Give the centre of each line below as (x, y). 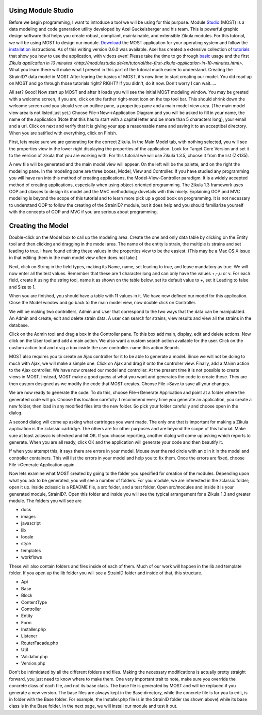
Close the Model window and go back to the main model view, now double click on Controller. (103, 303)
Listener (29, 636)
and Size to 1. (22, 287)
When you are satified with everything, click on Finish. (63, 133)
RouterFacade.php (40, 643)
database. (19, 325)
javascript (31, 523)
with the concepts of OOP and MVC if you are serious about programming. (83, 212)
